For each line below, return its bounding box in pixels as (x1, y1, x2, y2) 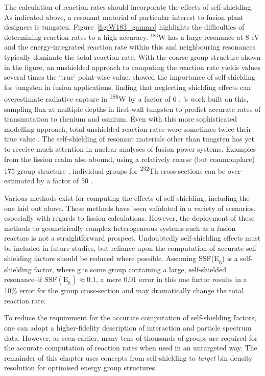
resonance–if (4, 274, 42, 285)
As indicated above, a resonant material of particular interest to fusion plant (4, 11, 244, 22)
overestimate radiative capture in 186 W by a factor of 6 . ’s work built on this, (4, 92, 249, 104)
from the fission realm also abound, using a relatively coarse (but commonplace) (4, 153, 255, 164)
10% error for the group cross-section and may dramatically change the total (4, 285, 244, 296)
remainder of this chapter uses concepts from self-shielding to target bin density (4, 352, 253, 363)
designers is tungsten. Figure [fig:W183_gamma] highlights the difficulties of (4, 21, 245, 32)
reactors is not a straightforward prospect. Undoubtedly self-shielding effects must (4, 232, 261, 243)
